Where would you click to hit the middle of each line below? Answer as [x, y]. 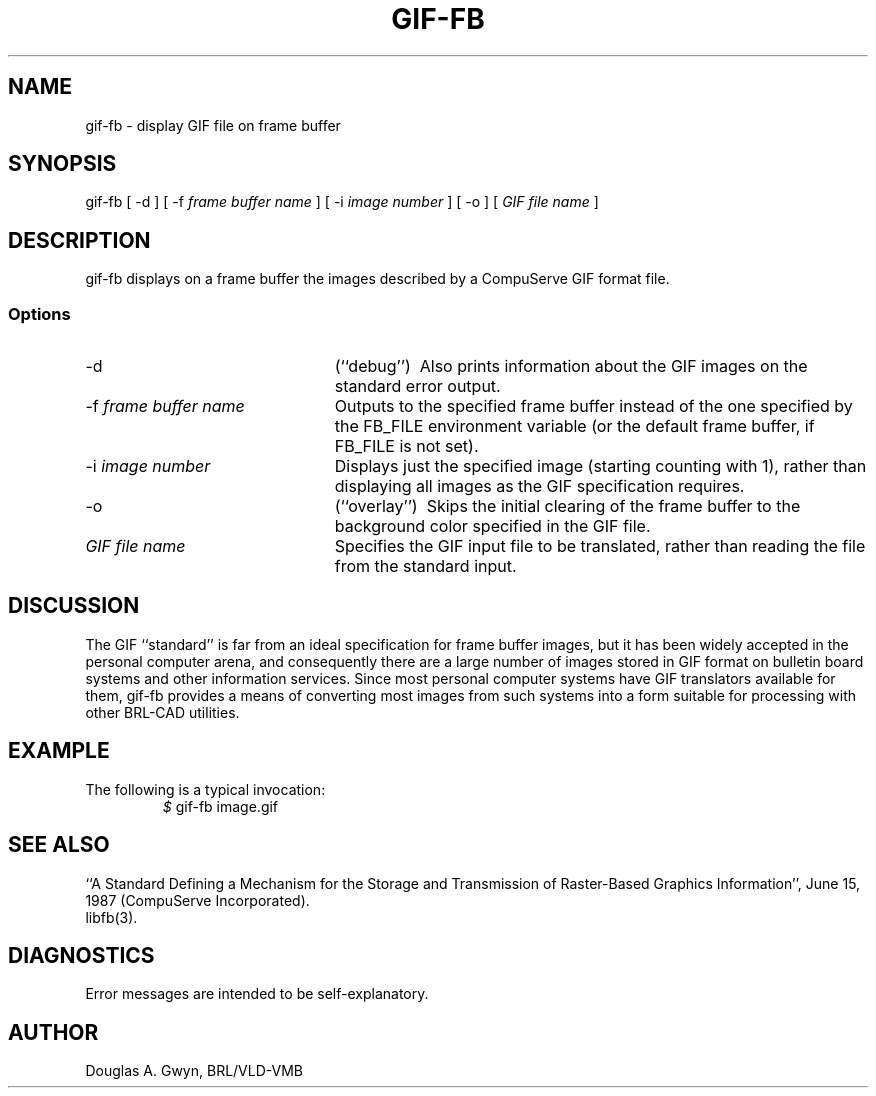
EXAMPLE [59, 751]
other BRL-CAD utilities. [162, 712]
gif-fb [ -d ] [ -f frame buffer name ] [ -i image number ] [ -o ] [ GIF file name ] [342, 202]
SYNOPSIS [62, 164]
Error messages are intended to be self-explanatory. [257, 994]
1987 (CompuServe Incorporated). [197, 900]
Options [39, 313]
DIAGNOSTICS [81, 955]
